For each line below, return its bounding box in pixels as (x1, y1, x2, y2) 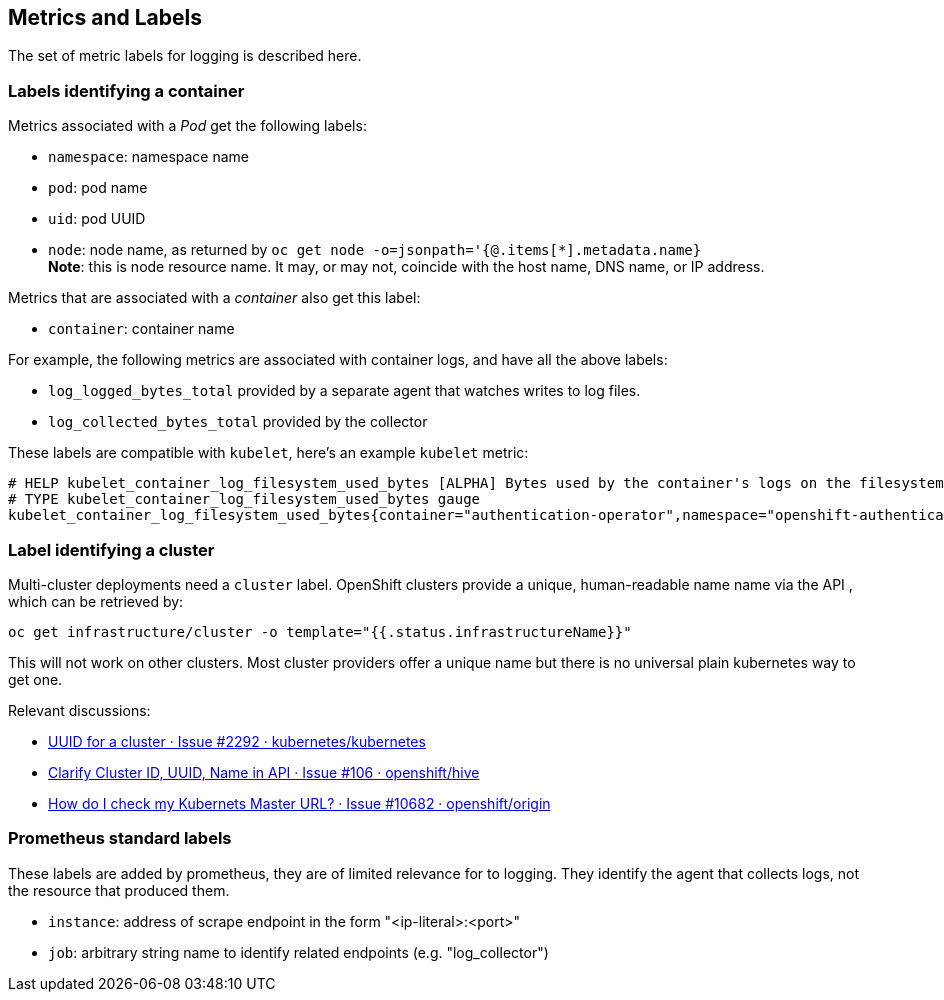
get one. (8, 670, 63, 688)
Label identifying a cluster (8, 539, 215, 560)
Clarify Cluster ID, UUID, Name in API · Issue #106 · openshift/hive (48, 763, 480, 781)
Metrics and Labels (8, 5, 202, 30)
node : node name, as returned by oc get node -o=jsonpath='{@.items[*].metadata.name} (48, 241, 702, 259)
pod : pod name (48, 179, 148, 197)
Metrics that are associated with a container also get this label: (8, 289, 421, 307)
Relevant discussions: (8, 701, 151, 719)
